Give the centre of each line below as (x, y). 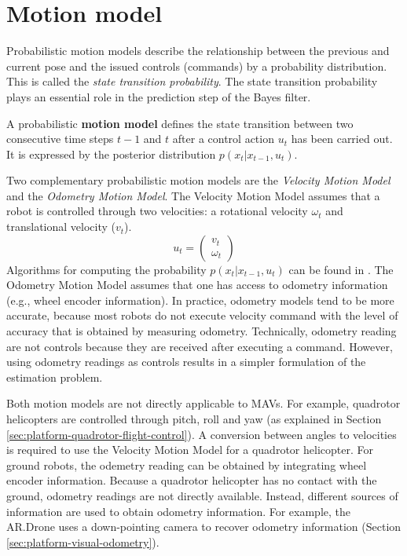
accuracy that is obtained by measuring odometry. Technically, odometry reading (202, 331)
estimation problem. (55, 377)
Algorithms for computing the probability (106, 269)
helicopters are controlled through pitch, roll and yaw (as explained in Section (194, 419)
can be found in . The (341, 269)
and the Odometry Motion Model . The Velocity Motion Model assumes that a (193, 195)
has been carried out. (342, 139)
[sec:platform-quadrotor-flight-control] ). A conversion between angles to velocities (202, 434)
